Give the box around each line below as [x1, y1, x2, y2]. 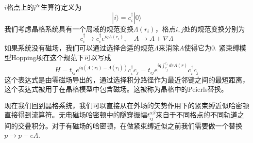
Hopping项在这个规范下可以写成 [11, 52, 111, 63]
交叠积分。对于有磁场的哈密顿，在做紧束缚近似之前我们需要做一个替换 [17, 120, 242, 130]
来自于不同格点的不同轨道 [155, 110, 237, 120]
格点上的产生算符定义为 [6, 2, 82, 12]
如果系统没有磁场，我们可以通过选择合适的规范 [4, 43, 154, 53]
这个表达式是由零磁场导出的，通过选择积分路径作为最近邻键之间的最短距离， [4, 74, 249, 84]
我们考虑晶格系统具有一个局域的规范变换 [4, 23, 134, 33]
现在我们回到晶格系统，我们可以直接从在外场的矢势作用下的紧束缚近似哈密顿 [4, 100, 249, 110]
